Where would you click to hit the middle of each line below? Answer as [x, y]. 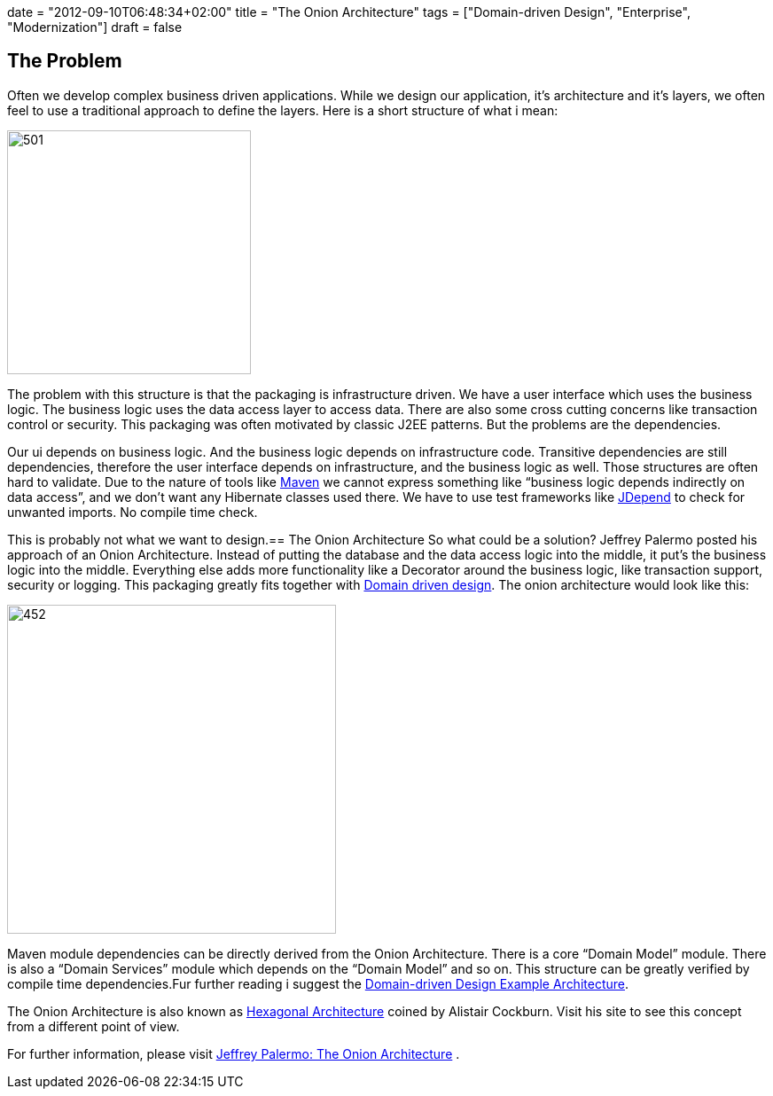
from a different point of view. [94, 1026]
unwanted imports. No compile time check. [133, 512]
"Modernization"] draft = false [95, 27]
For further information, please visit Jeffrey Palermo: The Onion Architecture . [234, 1053]
